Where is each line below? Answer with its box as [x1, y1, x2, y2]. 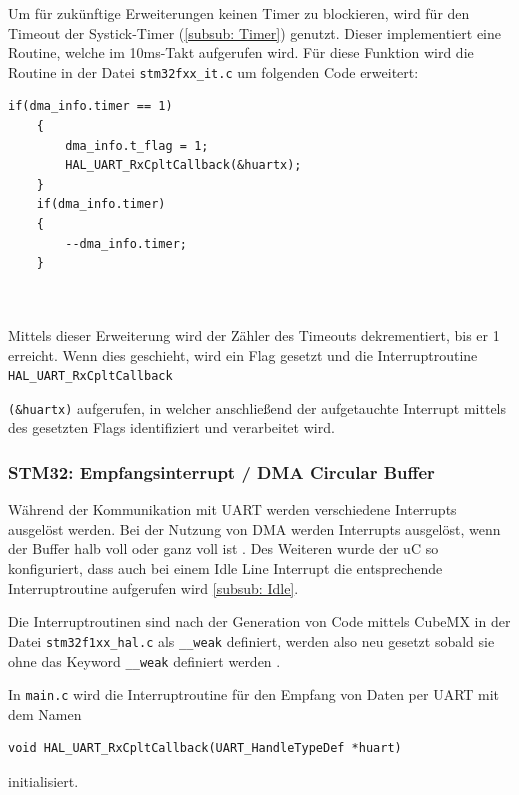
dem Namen [8, 703, 82, 724]
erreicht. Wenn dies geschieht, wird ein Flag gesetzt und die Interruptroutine [8, 344, 478, 365]
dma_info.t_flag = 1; [65, 138, 209, 153]
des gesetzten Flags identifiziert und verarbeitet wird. [8, 417, 335, 438]
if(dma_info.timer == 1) [8, 99, 173, 114]
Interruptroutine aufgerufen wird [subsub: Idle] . [8, 577, 299, 598]
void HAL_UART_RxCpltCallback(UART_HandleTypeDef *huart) [8, 741, 402, 756]
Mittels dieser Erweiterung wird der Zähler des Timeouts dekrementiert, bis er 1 [8, 324, 500, 345]
